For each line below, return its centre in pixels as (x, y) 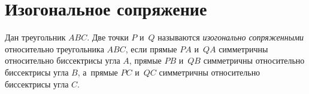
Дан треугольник (35, 37)
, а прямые (98, 72)
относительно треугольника (54, 48)
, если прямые (151, 48)
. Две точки (108, 37)
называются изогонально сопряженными (231, 37)
